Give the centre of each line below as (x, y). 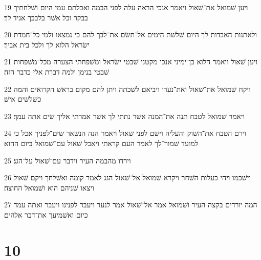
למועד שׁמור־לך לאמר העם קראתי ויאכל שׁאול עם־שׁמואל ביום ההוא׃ (101, 143)
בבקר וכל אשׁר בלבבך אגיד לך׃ (46, 17)
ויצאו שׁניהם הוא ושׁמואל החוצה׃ (49, 187)
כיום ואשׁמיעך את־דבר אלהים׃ (46, 214)
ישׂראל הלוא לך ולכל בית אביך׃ (47, 44)
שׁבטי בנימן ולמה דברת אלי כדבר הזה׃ (57, 71)
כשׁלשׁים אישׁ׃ (23, 99)
